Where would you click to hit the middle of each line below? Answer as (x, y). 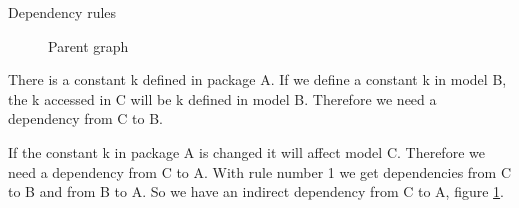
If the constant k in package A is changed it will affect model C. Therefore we (246, 151)
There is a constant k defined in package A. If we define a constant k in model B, (257, 79)
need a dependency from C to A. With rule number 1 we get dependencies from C (260, 171)
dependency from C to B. (86, 118)
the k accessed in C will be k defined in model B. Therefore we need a (222, 98)
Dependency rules (62, 12)
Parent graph (88, 45)
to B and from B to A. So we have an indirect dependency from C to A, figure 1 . (256, 191)
